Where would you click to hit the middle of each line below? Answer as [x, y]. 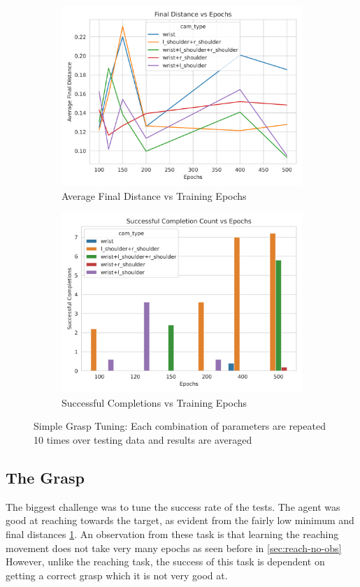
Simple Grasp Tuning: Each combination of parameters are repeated [180, 426]
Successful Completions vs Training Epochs [154, 402]
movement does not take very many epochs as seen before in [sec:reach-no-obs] [174, 548]
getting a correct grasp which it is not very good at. [117, 575]
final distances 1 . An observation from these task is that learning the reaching [172, 534]
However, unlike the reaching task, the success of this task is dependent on [165, 561]
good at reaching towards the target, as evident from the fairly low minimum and [180, 520]
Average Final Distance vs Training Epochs [154, 195]
